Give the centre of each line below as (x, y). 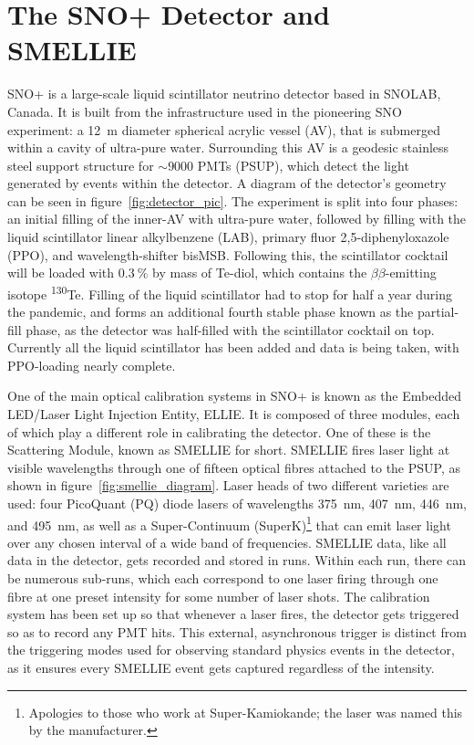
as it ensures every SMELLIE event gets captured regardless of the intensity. (221, 668)
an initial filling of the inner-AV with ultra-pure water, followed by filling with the (237, 219)
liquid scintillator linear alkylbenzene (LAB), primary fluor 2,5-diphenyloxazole (228, 237)
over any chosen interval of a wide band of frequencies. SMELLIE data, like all (227, 542)
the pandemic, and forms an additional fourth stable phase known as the (211, 312)
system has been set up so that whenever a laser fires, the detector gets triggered (233, 614)
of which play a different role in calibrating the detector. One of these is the (219, 431)
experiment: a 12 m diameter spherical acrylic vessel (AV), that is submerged (224, 129)
